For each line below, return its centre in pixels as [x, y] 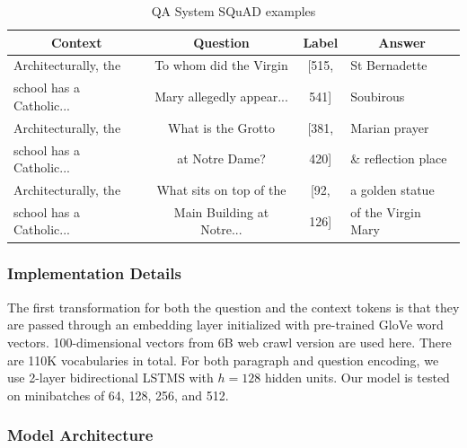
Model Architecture [80, 435]
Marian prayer [390, 127]
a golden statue [392, 189]
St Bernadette [389, 65]
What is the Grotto [221, 127]
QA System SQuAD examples [233, 11]
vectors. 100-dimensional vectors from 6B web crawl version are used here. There [229, 342]
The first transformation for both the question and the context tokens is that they [233, 307]
